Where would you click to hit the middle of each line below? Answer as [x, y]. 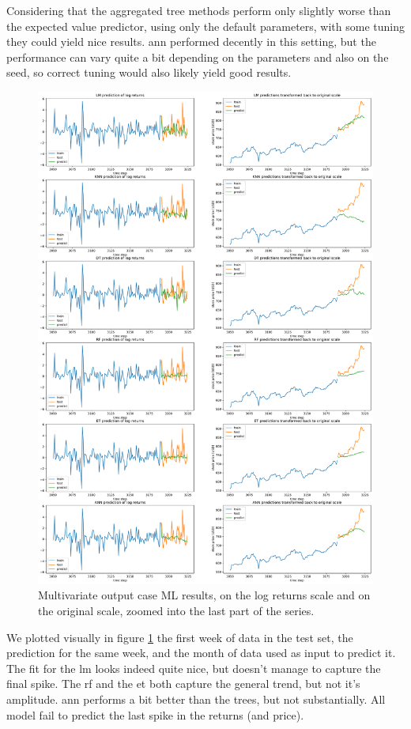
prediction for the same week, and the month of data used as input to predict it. [201, 653]
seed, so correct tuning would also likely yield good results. [149, 72]
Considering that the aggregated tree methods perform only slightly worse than [199, 10]
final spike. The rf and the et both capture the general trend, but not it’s [183, 684]
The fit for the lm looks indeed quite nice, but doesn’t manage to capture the [194, 668]
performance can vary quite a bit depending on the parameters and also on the [198, 57]
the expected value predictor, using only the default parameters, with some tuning [206, 26]
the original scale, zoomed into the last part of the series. [176, 611]
